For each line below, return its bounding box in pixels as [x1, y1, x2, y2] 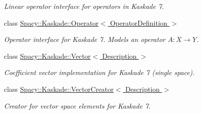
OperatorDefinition [110, 17, 168, 28]
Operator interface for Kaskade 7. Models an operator [4, 34, 166, 44]
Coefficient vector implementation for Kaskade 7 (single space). [4, 67, 195, 77]
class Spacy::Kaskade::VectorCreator [4, 83, 114, 94]
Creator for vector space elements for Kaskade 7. [4, 100, 151, 111]
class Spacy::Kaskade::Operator [4, 17, 99, 28]
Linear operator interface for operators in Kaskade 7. [4, 1, 164, 11]
